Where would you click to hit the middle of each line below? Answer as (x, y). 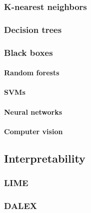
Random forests (32, 73)
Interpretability (45, 158)
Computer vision (33, 131)
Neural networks (33, 111)
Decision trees (33, 29)
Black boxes (28, 52)
